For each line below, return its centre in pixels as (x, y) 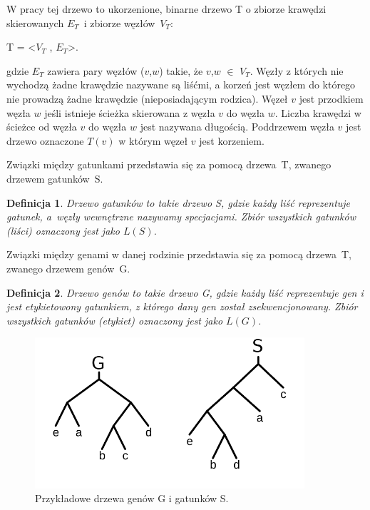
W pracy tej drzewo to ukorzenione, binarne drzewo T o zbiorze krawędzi (166, 9)
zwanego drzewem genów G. (68, 268)
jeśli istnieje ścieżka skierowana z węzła (130, 112)
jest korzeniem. (232, 140)
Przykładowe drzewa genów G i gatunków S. (132, 498)
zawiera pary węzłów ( (96, 70)
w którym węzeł (153, 140)
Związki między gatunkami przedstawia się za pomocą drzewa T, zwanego (169, 164)
